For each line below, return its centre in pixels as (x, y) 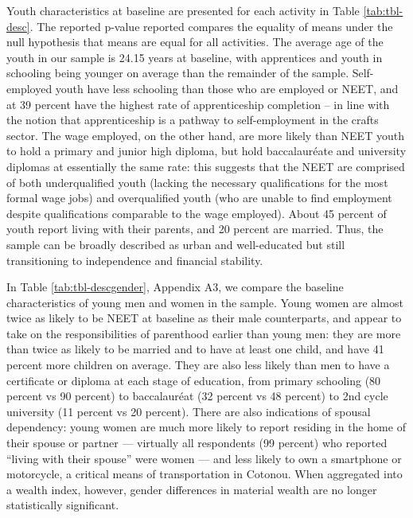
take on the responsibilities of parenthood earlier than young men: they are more (204, 333)
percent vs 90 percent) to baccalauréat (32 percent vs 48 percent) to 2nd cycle (197, 396)
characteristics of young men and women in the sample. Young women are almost (205, 302)
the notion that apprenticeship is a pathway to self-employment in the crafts (193, 120)
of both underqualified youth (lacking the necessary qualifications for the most (197, 182)
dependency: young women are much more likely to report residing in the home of (206, 427)
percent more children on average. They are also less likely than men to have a (198, 365)
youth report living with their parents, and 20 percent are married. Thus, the (195, 229)
